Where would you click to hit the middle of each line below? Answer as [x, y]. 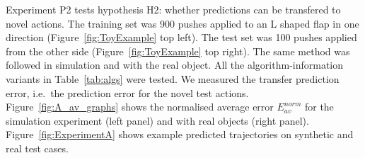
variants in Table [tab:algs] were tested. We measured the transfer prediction [173, 78]
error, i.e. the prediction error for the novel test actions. [127, 92]
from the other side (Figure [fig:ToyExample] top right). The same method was [178, 51]
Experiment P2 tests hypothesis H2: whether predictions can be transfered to [173, 9]
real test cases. [37, 148]
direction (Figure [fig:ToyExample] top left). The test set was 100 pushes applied [181, 37]
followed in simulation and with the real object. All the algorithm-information [175, 65]
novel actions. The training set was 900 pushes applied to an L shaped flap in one [182, 23]
